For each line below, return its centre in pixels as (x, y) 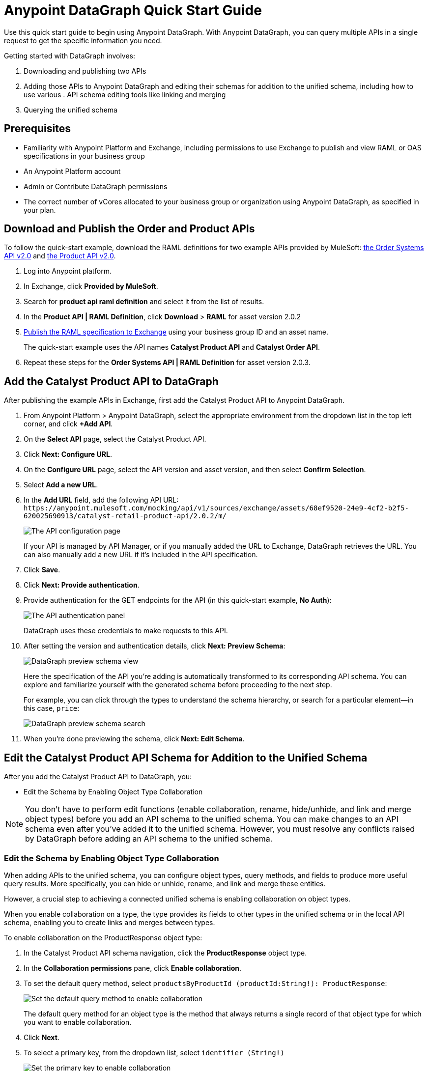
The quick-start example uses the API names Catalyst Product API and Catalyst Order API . (172, 347)
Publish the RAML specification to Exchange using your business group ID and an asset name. (176, 332)
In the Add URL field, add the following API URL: (101, 500)
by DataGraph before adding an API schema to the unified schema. (149, 839)
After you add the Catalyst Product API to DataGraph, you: (98, 777)
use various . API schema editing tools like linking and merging (125, 94)
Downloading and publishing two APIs (85, 71)
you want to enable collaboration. (78, 1022)
